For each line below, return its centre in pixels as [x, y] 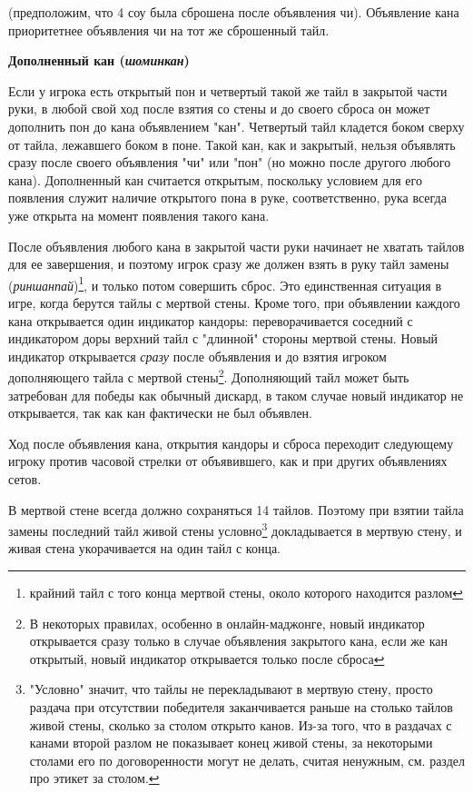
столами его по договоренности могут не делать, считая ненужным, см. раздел [247, 760]
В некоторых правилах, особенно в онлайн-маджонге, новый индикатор [227, 623]
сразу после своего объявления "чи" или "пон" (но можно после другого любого [230, 162]
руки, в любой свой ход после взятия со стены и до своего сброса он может [219, 109]
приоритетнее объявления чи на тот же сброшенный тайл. [169, 30]
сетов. [25, 478]
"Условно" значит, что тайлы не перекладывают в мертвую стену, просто [231, 689]
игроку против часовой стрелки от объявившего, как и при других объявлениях [228, 461]
